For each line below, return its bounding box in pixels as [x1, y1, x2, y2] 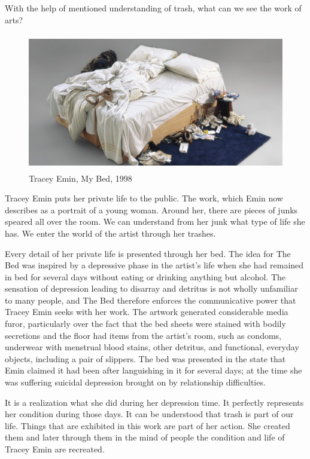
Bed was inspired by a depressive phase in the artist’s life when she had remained [5, 259, 304, 271]
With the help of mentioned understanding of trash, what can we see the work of [5, 2, 302, 14]
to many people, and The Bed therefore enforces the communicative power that [5, 293, 296, 306]
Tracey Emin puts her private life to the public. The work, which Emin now [5, 192, 283, 204]
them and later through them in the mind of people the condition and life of [5, 431, 285, 443]
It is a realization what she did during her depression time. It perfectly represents [5, 396, 304, 408]
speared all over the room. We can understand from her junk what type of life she [5, 215, 305, 228]
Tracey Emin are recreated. [5, 443, 105, 455]
